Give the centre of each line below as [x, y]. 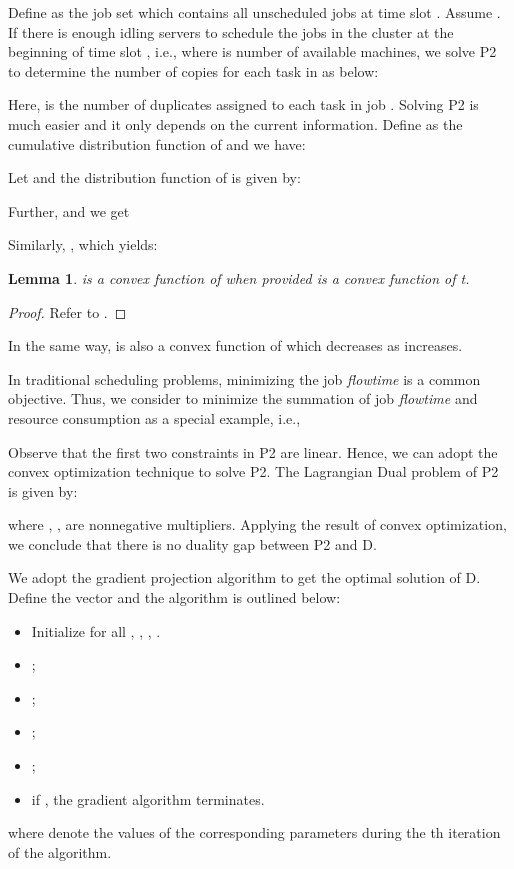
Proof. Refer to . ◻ [67, 311]
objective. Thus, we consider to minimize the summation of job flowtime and [243, 398]
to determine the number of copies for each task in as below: [193, 70]
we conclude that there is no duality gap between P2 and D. [192, 543]
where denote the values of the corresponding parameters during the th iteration [254, 832]
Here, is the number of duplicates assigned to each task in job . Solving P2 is [243, 104]
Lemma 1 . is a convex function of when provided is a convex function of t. [239, 277]
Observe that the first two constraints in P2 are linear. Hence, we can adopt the [253, 451]
